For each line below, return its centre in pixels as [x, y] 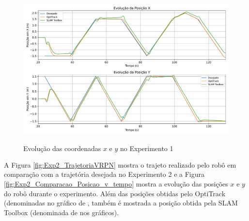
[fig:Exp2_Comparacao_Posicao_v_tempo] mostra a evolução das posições [116, 183]
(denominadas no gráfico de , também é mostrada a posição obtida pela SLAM [121, 203]
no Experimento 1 [147, 148]
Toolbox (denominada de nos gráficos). [62, 212]
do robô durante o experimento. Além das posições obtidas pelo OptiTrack [115, 193]
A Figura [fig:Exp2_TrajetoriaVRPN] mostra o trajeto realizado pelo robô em [120, 164]
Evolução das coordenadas [62, 148]
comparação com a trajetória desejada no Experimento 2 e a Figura [104, 174]
